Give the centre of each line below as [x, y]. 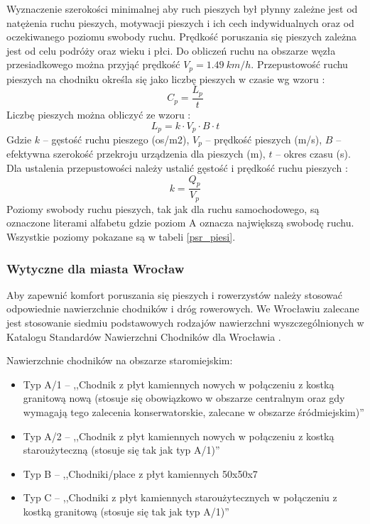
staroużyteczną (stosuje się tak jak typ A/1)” [121, 450]
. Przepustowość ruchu [299, 64]
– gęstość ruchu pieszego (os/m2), [116, 139]
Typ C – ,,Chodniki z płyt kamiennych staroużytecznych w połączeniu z [180, 497]
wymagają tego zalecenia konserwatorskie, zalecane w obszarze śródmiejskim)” [194, 412]
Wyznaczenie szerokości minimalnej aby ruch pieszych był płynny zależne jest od [182, 9]
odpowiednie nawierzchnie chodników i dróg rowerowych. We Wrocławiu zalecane [183, 309]
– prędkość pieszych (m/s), [264, 139]
